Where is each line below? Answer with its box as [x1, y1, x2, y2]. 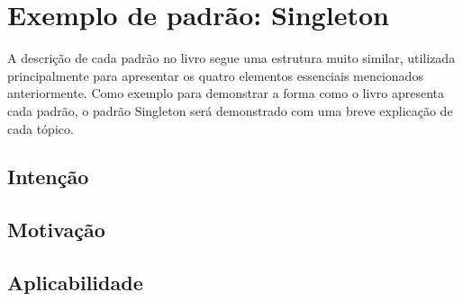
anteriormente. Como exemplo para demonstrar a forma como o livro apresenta [7, 84, 444, 102]
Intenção [7, 163, 89, 190]
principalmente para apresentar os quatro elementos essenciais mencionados [7, 66, 423, 84]
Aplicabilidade [7, 269, 143, 297]
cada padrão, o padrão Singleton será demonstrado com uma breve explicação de [7, 101, 453, 120]
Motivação [7, 216, 105, 243]
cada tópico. [7, 119, 74, 137]
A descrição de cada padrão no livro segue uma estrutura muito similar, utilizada [7, 49, 456, 67]
